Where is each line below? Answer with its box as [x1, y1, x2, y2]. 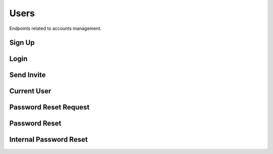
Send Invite [9, 71, 46, 80]
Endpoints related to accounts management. [9, 25, 102, 31]
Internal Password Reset [9, 135, 88, 144]
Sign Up [9, 38, 35, 47]
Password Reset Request [9, 103, 90, 111]
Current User [9, 87, 52, 96]
